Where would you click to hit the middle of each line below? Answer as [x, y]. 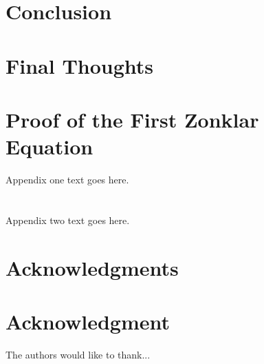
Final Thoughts [80, 65]
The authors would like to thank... [78, 354]
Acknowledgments [92, 267]
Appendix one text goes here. [67, 180]
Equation [49, 146]
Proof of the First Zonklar [132, 119]
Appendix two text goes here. [68, 220]
